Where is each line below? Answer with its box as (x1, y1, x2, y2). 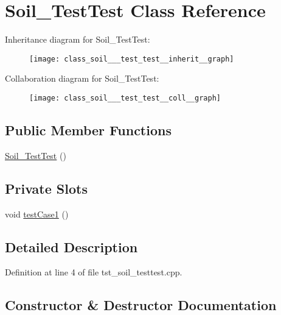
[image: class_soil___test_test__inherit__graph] (29, 54, 234, 63)
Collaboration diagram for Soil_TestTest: (5, 72, 159, 85)
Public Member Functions (5, 121, 172, 140)
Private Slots (5, 179, 88, 197)
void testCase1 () (5, 207, 69, 220)
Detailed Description (5, 237, 138, 256)
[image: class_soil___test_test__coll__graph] (29, 93, 221, 102)
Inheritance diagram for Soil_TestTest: (5, 33, 150, 46)
